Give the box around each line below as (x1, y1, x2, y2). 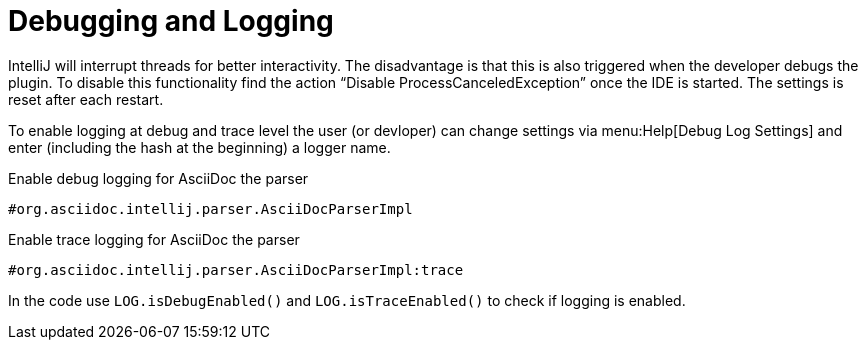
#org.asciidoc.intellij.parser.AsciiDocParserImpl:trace (8, 261, 464, 278)
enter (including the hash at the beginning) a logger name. (8, 138, 391, 156)
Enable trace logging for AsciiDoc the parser (8, 230, 300, 248)
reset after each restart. (8, 90, 164, 108)
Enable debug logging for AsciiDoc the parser (8, 169, 309, 187)
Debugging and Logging (8, 4, 334, 38)
